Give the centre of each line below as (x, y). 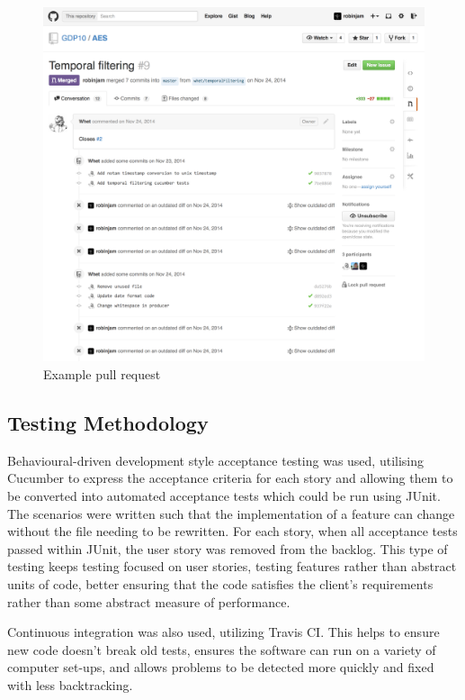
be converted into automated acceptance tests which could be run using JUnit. (224, 495)
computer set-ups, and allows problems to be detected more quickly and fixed (221, 667)
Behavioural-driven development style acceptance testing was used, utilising (216, 460)
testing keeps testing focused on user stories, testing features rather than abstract (232, 566)
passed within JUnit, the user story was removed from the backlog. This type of (228, 548)
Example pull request (102, 373)
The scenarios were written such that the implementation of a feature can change (231, 513)
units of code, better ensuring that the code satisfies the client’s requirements (220, 583)
